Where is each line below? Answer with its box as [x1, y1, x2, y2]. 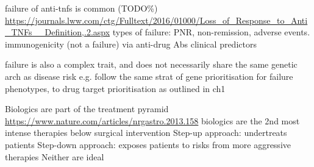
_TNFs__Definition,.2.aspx [5, 26, 110, 38]
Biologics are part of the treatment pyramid [5, 102, 169, 115]
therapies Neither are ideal [5, 150, 104, 163]
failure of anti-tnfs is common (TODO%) [5, 2, 158, 14]
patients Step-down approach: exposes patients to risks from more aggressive [5, 138, 291, 151]
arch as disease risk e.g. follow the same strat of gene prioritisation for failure [5, 69, 293, 82]
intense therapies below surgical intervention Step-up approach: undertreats [5, 126, 287, 139]
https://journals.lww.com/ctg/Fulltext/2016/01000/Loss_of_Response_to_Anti [5, 13, 308, 26]
